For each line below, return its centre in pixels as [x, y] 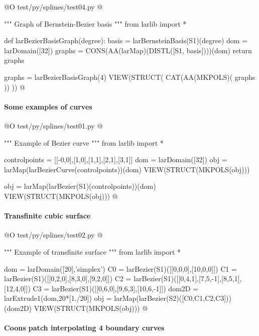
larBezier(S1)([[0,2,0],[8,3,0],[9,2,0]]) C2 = [68, 278]
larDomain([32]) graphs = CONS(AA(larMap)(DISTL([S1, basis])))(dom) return [128, 50]
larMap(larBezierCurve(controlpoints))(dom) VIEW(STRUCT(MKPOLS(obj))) [127, 169]
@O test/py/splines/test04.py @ [53, 7]
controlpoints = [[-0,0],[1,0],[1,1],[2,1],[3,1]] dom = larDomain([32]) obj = [116, 159]
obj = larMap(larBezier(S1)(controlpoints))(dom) [80, 186]
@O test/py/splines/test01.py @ [53, 125]
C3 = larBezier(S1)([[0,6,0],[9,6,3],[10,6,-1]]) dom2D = [116, 288]
